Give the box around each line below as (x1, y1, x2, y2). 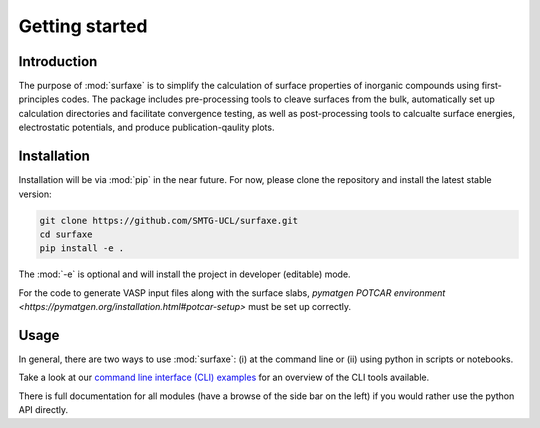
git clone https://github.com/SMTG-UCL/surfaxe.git (39, 215, 299, 226)
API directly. (18, 404, 69, 416)
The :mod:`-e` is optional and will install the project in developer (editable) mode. (18, 268, 351, 280)
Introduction (18, 53, 98, 70)
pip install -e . (39, 243, 125, 254)
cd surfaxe (39, 228, 93, 240)
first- (481, 80, 502, 92)
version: (18, 188, 52, 200)
